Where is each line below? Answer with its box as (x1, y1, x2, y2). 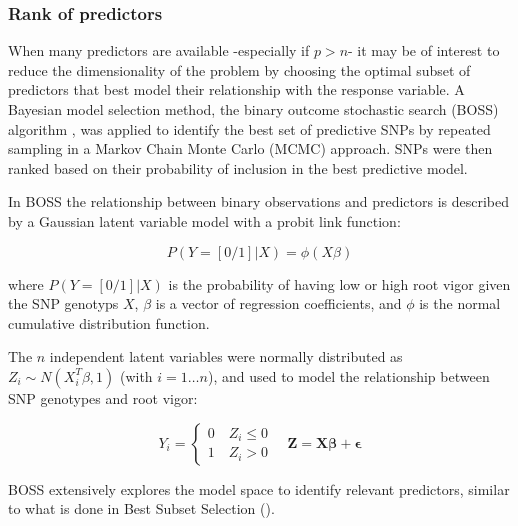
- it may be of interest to (348, 40, 500, 61)
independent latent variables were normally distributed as (49, 346, 403, 367)
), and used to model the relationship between (207, 365, 490, 386)
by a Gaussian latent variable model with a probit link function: (8, 210, 401, 231)
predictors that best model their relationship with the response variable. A (8, 79, 465, 100)
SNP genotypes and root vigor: (8, 387, 198, 408)
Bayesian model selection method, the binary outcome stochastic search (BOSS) (8, 99, 499, 119)
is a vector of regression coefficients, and (155, 293, 402, 314)
